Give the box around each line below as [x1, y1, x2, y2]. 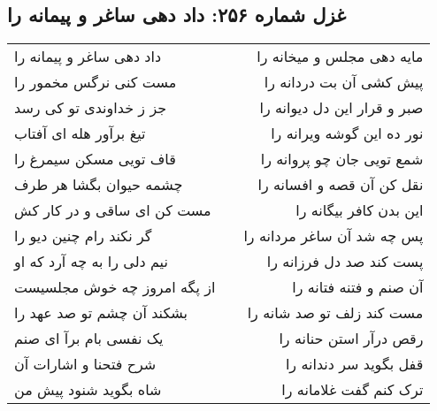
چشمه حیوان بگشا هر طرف [14, 174, 183, 195]
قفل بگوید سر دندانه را [285, 354, 424, 375]
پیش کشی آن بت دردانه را [264, 72, 424, 93]
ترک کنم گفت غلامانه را [281, 379, 424, 400]
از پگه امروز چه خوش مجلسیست [14, 277, 216, 298]
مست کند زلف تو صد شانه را [247, 302, 424, 323]
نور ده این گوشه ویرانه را [271, 123, 424, 144]
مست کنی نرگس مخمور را [14, 72, 177, 93]
